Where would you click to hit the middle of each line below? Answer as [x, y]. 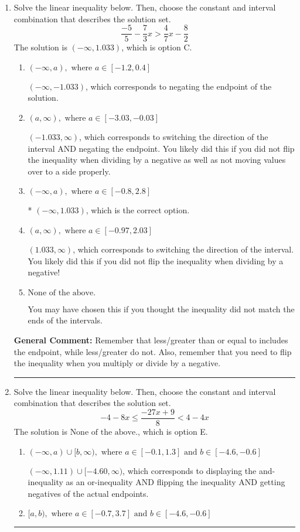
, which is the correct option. [138, 210]
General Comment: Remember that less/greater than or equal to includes [151, 340]
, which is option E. [173, 431]
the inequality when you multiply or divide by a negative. [117, 363]
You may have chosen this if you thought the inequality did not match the [161, 308]
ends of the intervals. [65, 320]
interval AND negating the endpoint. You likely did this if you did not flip [161, 148]
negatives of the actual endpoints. [88, 493]
